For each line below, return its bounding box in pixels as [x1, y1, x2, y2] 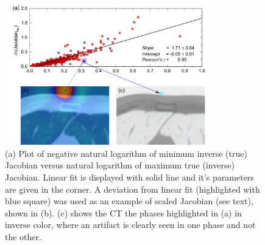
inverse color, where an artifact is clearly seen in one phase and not [5, 218, 256, 231]
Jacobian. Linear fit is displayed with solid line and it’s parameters [5, 170, 254, 183]
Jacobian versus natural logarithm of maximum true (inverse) [5, 159, 235, 171]
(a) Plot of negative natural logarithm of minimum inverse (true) [5, 147, 247, 159]
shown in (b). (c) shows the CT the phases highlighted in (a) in [5, 206, 242, 219]
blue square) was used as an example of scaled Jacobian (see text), [5, 195, 253, 207]
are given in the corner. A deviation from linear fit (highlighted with [5, 182, 260, 195]
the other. [5, 230, 41, 243]
